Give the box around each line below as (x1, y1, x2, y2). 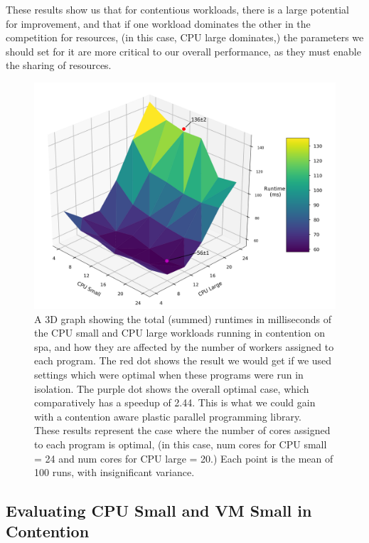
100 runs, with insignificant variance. (34, 465, 195, 480)
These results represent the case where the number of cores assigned (34, 423, 331, 438)
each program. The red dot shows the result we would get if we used (34, 353, 332, 368)
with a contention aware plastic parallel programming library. (34, 408, 302, 423)
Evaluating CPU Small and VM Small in (6, 500, 312, 522)
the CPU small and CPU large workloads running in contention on (34, 325, 326, 340)
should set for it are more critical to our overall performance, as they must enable (6, 43, 361, 58)
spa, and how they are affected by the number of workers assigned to (34, 339, 334, 354)
